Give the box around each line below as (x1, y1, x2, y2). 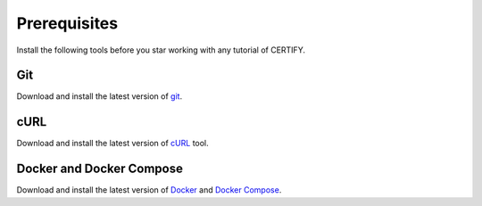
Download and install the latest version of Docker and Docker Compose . (16, 185, 282, 195)
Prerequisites (16, 13, 119, 33)
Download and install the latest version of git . (16, 91, 183, 102)
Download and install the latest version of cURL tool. (16, 138, 209, 149)
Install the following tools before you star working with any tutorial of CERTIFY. (16, 45, 305, 55)
